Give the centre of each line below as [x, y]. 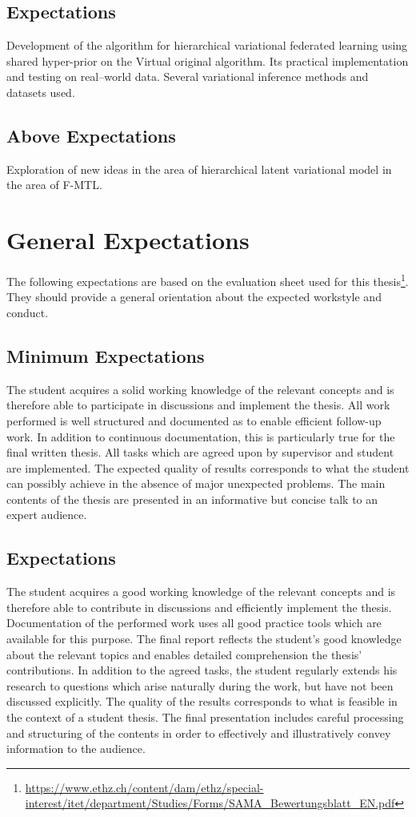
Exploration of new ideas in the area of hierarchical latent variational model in [199, 169]
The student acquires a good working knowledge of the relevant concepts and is [201, 592]
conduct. [28, 312]
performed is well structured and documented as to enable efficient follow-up [194, 420]
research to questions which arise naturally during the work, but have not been [200, 685]
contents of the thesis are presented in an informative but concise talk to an [192, 499]
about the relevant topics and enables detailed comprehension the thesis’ [184, 654]
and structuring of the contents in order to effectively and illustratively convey [199, 732]
